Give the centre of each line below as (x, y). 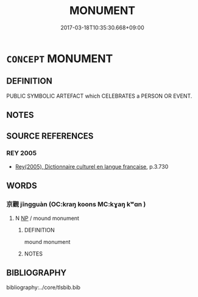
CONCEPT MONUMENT (60, 58)
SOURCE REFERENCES (50, 136)
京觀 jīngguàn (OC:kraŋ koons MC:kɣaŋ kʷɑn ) (76, 204)
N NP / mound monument (47, 218)
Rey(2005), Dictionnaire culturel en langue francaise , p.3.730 (92, 166)
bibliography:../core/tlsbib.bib (44, 287)
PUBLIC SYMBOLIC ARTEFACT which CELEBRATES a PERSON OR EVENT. (99, 96)
